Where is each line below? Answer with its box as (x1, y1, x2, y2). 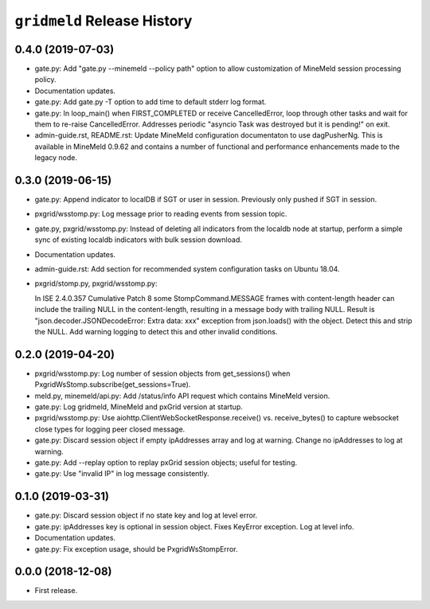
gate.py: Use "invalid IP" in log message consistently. (34, 469, 209, 478)
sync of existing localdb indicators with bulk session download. (34, 235, 242, 244)
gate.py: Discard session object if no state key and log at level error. (34, 510, 258, 521)
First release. (34, 586, 78, 595)
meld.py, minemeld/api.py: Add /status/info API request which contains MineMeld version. (34, 391, 330, 400)
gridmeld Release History (14, 12, 193, 29)
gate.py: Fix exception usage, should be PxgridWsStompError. (34, 544, 238, 553)
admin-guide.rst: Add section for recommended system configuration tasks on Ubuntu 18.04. (34, 264, 340, 274)
